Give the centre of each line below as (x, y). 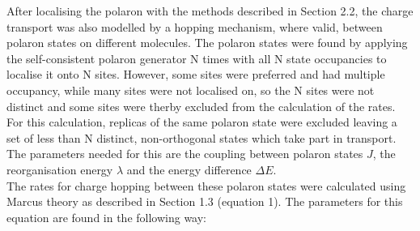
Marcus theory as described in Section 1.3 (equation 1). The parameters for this (205, 201)
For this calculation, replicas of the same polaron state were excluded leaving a (202, 122)
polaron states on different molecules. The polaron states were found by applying (207, 43)
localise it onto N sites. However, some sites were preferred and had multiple (196, 74)
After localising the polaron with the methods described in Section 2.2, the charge (210, 11)
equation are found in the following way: (107, 217)
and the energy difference (189, 169)
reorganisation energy (60, 169)
